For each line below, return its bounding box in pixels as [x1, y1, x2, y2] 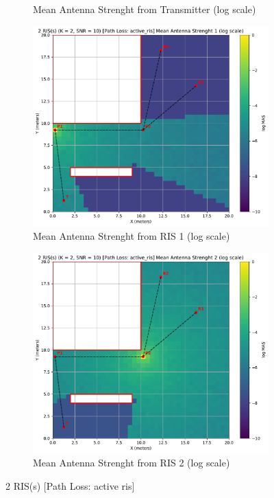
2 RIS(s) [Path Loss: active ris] [5, 478, 135, 493]
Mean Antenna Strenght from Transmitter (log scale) [33, 2, 256, 16]
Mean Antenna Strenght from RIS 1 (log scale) [33, 229, 230, 243]
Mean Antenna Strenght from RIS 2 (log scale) [33, 455, 230, 470]
